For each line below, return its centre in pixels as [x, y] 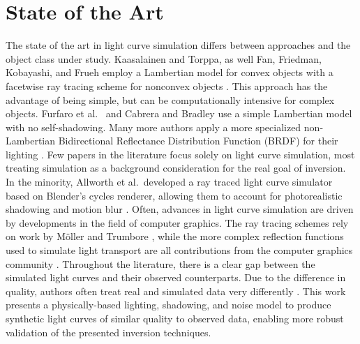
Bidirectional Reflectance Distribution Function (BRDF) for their [198, 141]
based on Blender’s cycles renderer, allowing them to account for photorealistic [174, 195]
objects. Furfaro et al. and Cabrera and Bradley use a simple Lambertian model [179, 113]
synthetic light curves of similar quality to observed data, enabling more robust [175, 318]
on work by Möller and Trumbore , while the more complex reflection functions [175, 236]
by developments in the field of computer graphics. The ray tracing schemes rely [177, 222]
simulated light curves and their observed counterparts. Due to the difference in [176, 277]
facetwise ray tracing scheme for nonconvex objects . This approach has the [167, 85]
